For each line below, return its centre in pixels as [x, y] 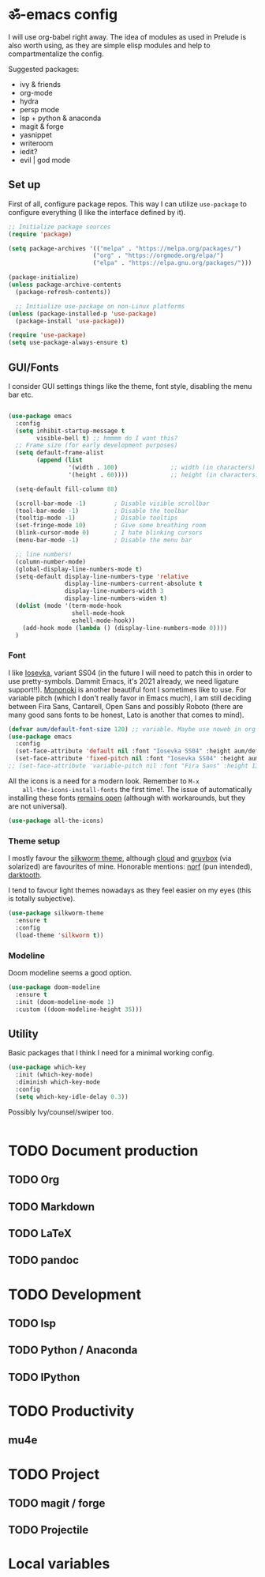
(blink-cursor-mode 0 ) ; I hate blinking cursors [109, 533]
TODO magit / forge [57, 1503]
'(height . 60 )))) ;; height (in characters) [164, 475]
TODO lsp [32, 1323]
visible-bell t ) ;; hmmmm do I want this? [107, 438]
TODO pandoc [44, 1260]
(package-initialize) [44, 277]
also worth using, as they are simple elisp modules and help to [109, 45]
